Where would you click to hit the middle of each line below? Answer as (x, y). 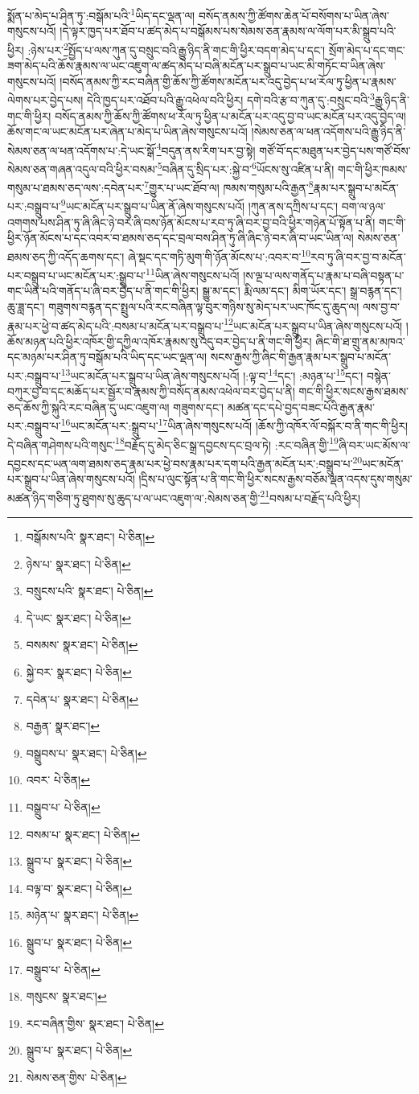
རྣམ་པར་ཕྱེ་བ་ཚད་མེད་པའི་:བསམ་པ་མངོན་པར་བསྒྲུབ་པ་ (116, 325)
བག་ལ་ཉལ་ (364, 206)
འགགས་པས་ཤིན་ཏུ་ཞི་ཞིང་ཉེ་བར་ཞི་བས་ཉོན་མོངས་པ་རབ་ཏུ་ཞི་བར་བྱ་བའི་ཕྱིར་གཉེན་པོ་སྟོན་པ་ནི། (191, 222)
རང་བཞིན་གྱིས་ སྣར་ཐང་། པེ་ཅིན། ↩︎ (95, 1023)
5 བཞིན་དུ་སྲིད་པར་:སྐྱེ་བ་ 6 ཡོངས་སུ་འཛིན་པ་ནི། (246, 167)
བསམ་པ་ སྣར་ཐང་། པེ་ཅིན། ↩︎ (83, 834)
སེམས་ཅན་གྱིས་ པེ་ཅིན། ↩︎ (76, 1077)
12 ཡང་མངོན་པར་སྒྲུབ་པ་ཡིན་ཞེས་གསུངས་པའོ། (313, 324)
